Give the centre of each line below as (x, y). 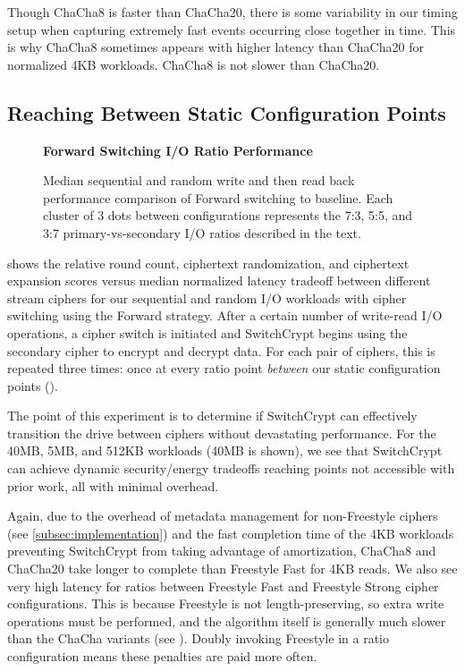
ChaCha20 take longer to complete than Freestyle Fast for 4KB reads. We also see (232, 569)
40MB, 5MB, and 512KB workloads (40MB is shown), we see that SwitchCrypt (225, 450)
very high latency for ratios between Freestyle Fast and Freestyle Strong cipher (223, 586)
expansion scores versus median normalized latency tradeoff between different (219, 280)
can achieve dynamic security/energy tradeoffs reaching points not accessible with (231, 468)
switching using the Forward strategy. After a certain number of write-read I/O (225, 315)
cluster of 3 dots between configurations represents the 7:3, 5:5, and (228, 215)
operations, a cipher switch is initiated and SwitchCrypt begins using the (207, 332)
